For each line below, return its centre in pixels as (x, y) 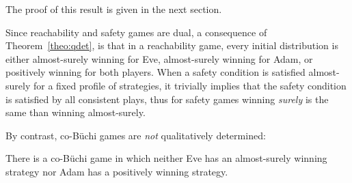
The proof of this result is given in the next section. (114, 9)
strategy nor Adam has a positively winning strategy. (117, 171)
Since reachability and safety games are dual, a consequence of (136, 32)
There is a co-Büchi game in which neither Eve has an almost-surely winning (166, 158)
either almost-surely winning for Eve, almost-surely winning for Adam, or (159, 58)
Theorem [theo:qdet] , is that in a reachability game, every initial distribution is (172, 45)
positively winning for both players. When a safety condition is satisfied (155, 72)
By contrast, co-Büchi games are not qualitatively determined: (136, 135)
